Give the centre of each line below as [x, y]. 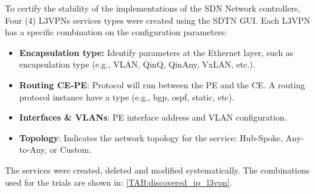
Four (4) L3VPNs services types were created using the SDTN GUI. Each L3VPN [158, 20]
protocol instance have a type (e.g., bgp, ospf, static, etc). [127, 96]
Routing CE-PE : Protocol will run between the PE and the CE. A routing [162, 84]
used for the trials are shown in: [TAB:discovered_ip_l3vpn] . [119, 182]
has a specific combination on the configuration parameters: [116, 32]
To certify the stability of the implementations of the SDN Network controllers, [153, 8]
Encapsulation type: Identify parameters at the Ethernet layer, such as [156, 52]
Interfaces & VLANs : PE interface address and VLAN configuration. [153, 117]
